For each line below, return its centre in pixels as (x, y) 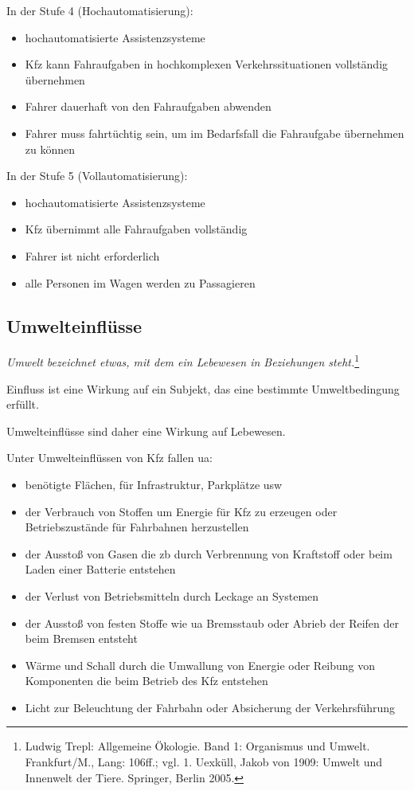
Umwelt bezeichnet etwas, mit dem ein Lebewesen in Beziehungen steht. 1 (183, 360)
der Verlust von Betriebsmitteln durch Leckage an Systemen (172, 595)
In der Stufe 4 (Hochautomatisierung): (100, 10)
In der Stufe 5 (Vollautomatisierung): (97, 176)
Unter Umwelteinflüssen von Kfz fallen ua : (109, 458)
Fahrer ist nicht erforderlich (92, 255)
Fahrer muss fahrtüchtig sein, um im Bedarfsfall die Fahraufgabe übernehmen (215, 133)
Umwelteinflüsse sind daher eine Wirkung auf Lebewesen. (146, 431)
